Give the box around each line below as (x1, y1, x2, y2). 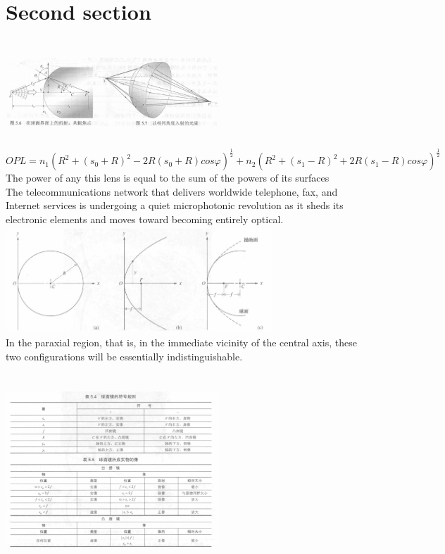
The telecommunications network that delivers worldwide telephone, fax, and (6, 184, 338, 199)
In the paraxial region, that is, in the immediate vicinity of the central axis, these (6, 335, 357, 350)
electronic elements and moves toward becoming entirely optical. (6, 212, 284, 227)
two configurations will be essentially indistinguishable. (6, 348, 243, 363)
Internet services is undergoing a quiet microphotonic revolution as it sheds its (6, 198, 344, 213)
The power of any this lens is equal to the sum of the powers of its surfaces (6, 170, 330, 185)
